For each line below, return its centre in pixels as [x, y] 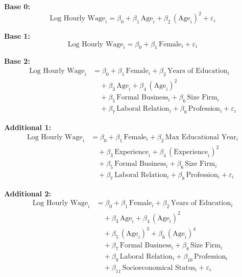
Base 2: [17, 61]
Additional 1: [28, 127]
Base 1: [17, 36]
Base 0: [17, 6]
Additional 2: [28, 193]
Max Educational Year [201, 137]
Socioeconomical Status [159, 268]
